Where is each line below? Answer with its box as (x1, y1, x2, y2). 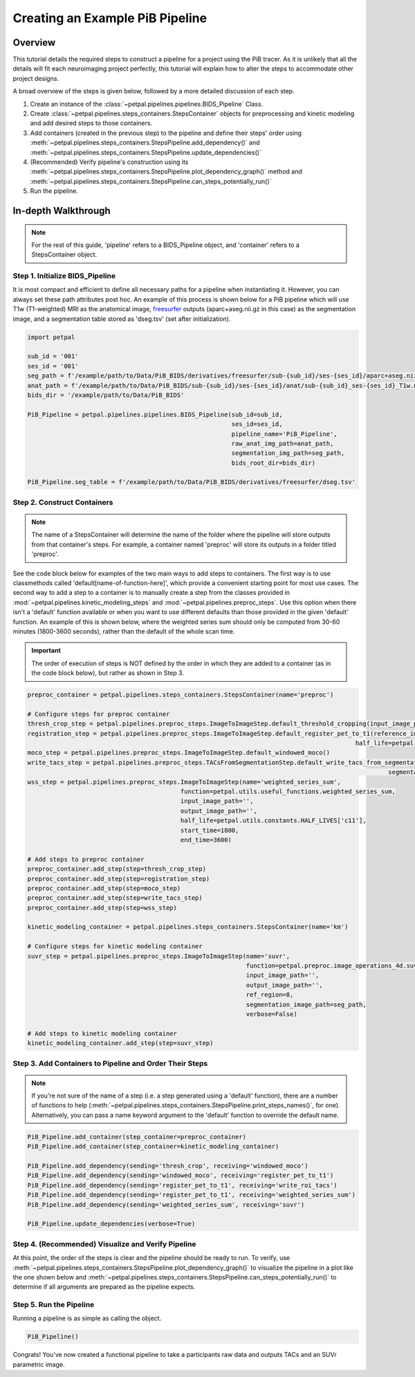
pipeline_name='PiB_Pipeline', (231, 429, 338, 438)
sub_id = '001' (27, 353, 79, 360)
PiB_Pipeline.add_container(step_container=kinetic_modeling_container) (27, 1143, 279, 1151)
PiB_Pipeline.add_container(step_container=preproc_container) (27, 1133, 247, 1140)
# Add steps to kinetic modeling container (27, 1029, 178, 1037)
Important (31, 647, 62, 655)
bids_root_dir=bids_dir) (231, 459, 316, 467)
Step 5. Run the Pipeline (12, 1300, 95, 1310)
